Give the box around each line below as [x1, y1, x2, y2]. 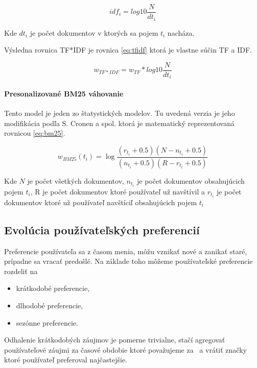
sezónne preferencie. [16, 317, 78, 328]
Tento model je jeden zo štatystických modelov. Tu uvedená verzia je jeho [4, 108, 235, 118]
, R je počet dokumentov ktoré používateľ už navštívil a [30, 186, 205, 197]
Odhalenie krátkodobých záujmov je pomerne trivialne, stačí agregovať [4, 334, 225, 345]
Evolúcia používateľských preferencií [4, 222, 200, 237]
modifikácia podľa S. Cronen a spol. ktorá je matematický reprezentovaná [4, 117, 235, 128]
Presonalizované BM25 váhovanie [4, 88, 124, 99]
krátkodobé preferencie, [16, 283, 90, 293]
